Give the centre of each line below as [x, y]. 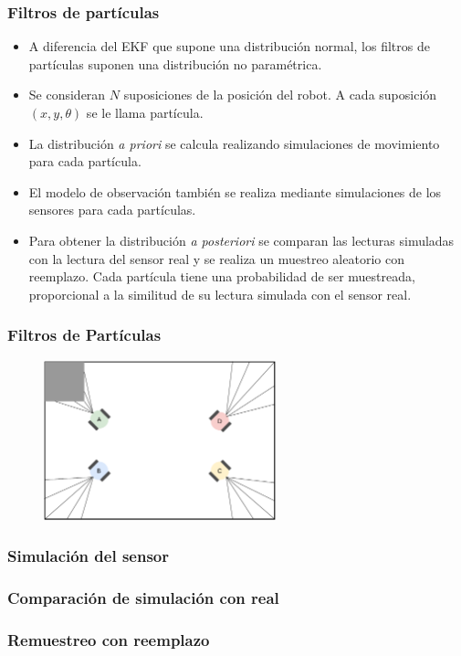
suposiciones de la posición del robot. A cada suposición [280, 95]
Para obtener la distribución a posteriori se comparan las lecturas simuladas [241, 240]
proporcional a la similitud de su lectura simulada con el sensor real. [220, 294]
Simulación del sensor [88, 556]
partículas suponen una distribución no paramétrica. [175, 63]
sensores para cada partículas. [112, 210]
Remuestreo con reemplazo [109, 640]
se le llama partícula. [145, 112]
